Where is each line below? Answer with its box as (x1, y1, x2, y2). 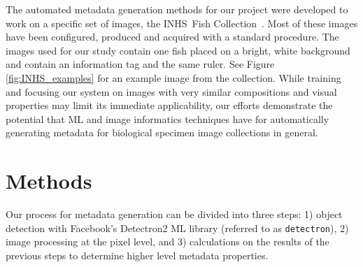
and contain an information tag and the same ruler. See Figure (6, 57, 275, 71)
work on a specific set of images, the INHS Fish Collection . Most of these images (6, 15, 358, 30)
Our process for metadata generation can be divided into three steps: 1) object (6, 207, 343, 222)
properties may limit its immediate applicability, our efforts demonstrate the (6, 98, 333, 113)
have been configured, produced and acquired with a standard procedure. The (6, 29, 339, 44)
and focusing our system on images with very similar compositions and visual (6, 84, 337, 99)
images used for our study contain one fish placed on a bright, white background (6, 43, 350, 57)
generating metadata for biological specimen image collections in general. (6, 125, 318, 140)
